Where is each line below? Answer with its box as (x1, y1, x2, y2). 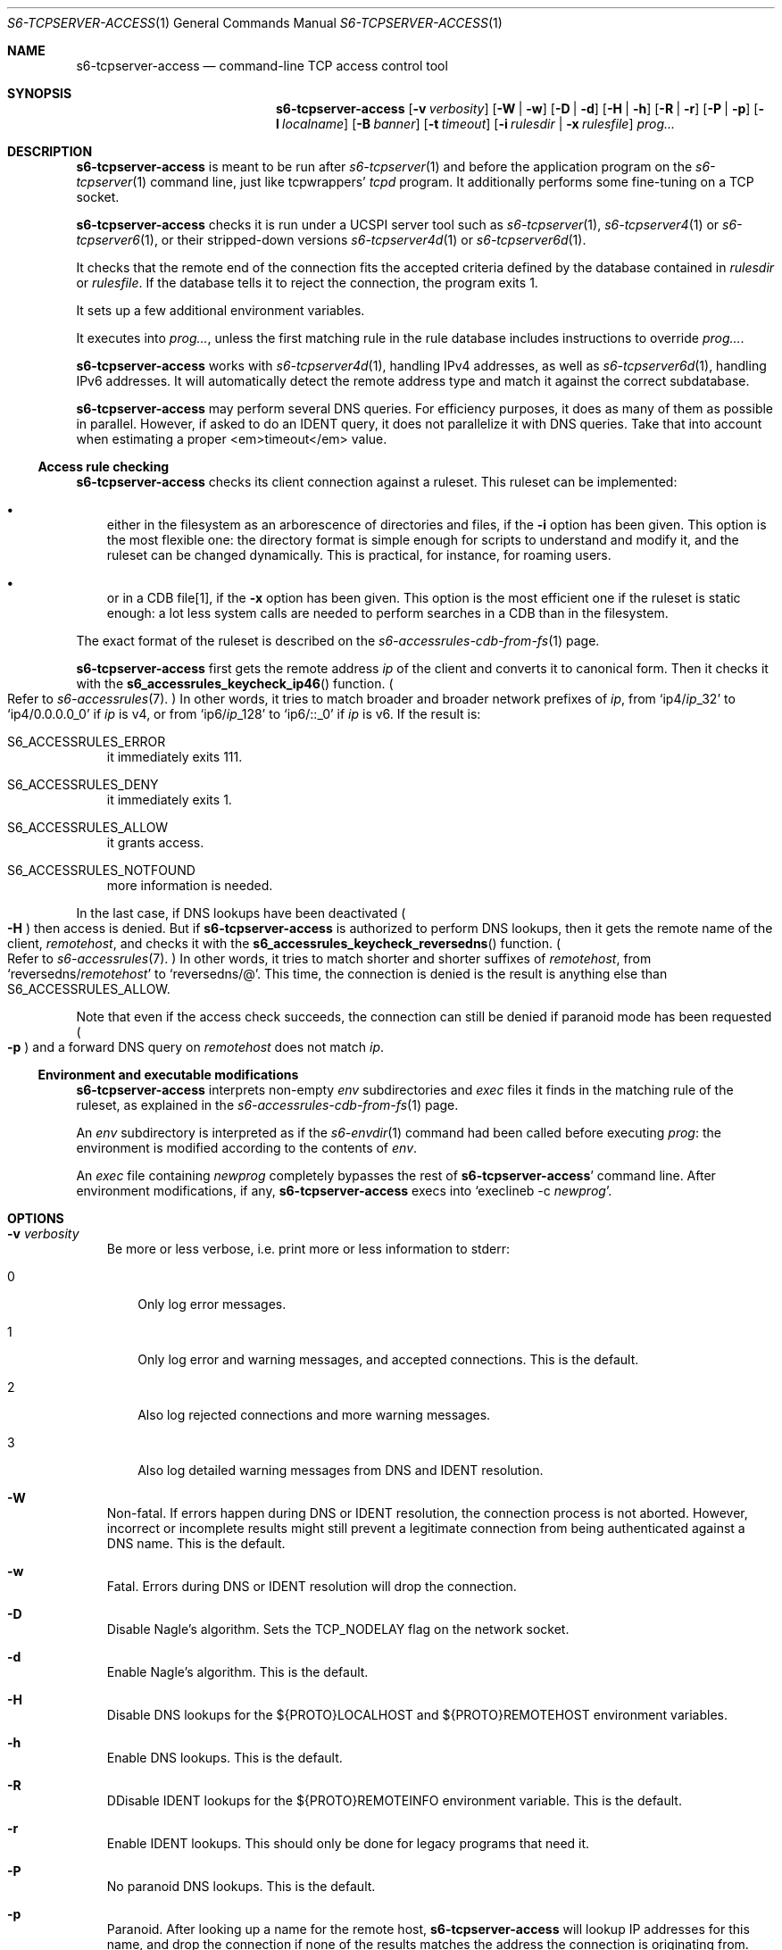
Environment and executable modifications (37, 1067, 299, 1082)
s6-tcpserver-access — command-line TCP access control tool (76, 58, 448, 73)
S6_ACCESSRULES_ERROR (7, 734, 166, 749)
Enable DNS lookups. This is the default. (106, 1750, 343, 1765)
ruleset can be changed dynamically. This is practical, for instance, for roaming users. (106, 547, 611, 562)
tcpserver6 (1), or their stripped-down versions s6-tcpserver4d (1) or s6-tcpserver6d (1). (76, 232, 586, 247)
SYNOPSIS (7, 86, 72, 101)
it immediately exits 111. (106, 749, 243, 764)
